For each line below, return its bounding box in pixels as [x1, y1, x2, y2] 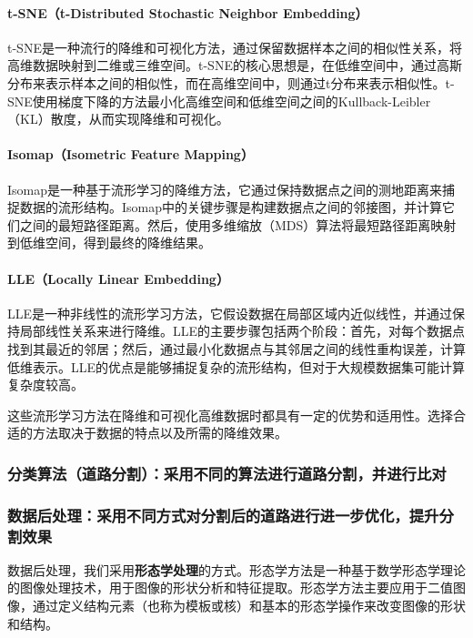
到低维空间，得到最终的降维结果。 [7, 233, 211, 252]
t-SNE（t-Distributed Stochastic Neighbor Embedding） [7, 3, 368, 22]
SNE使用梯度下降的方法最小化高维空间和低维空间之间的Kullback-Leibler [7, 91, 431, 110]
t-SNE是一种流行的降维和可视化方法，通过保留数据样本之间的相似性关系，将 [7, 37, 462, 56]
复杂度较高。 [7, 375, 84, 394]
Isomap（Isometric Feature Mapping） [7, 145, 254, 164]
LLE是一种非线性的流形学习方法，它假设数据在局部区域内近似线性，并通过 [7, 303, 453, 322]
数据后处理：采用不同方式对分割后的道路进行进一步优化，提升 [7, 503, 439, 526]
